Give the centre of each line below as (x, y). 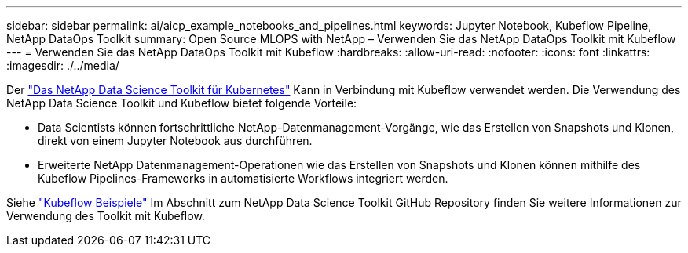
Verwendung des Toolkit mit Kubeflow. (106, 216)
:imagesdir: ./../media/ (63, 65)
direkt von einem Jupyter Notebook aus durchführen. (175, 141)
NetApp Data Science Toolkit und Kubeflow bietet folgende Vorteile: (182, 103)
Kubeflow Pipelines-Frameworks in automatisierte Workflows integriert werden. (243, 178)
